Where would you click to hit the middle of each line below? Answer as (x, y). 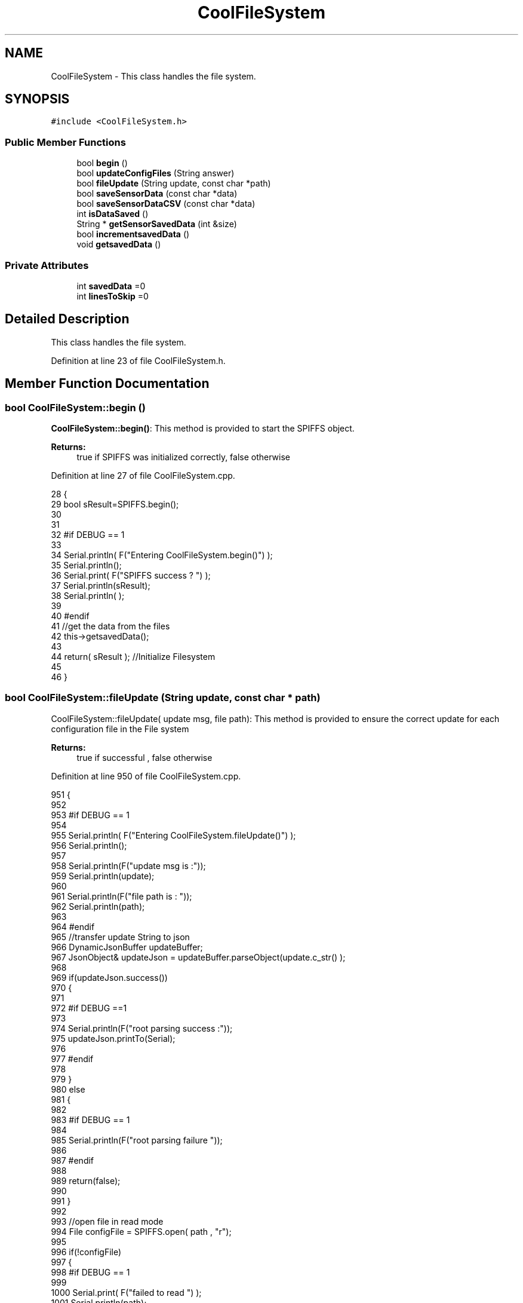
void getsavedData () (119, 244)
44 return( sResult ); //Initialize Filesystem (133, 657)
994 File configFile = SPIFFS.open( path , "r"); (141, 1231)
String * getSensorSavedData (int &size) (157, 224)
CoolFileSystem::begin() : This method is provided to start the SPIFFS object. (203, 428)
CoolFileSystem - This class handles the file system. (153, 76)
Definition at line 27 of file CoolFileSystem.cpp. (143, 475)
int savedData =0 (111, 286)
